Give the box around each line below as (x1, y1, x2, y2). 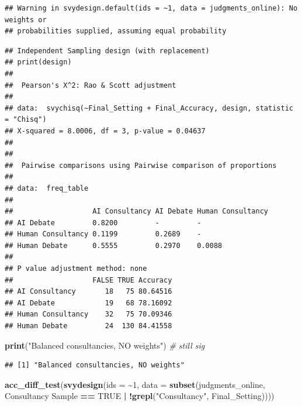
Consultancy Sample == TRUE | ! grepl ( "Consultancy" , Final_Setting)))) (5, 390, 275, 402)
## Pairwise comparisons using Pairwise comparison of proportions (5, 161, 277, 170)
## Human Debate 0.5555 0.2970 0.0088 (5, 241, 223, 250)
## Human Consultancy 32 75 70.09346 (5, 310, 172, 319)
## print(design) (5, 58, 72, 67)
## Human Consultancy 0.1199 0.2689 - (5, 230, 202, 239)
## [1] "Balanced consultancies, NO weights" (5, 361, 185, 370)
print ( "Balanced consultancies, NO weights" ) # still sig (5, 339, 205, 351)
